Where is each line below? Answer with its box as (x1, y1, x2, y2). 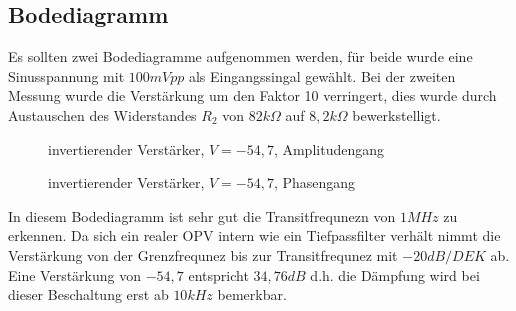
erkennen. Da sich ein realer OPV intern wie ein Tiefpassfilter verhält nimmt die (8, 225, 501, 246)
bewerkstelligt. (352, 104, 441, 125)
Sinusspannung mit (8, 65, 125, 86)
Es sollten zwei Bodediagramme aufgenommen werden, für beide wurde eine (8, 46, 473, 67)
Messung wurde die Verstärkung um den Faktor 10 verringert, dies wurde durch (8, 85, 497, 106)
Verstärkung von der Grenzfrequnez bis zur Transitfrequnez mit (8, 244, 398, 265)
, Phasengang (273, 172, 356, 193)
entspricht (188, 264, 249, 285)
